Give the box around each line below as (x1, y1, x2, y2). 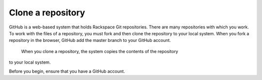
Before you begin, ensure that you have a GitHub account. (9, 68, 125, 74)
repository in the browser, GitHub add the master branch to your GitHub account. (9, 38, 171, 43)
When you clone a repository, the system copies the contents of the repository (21, 48, 179, 54)
